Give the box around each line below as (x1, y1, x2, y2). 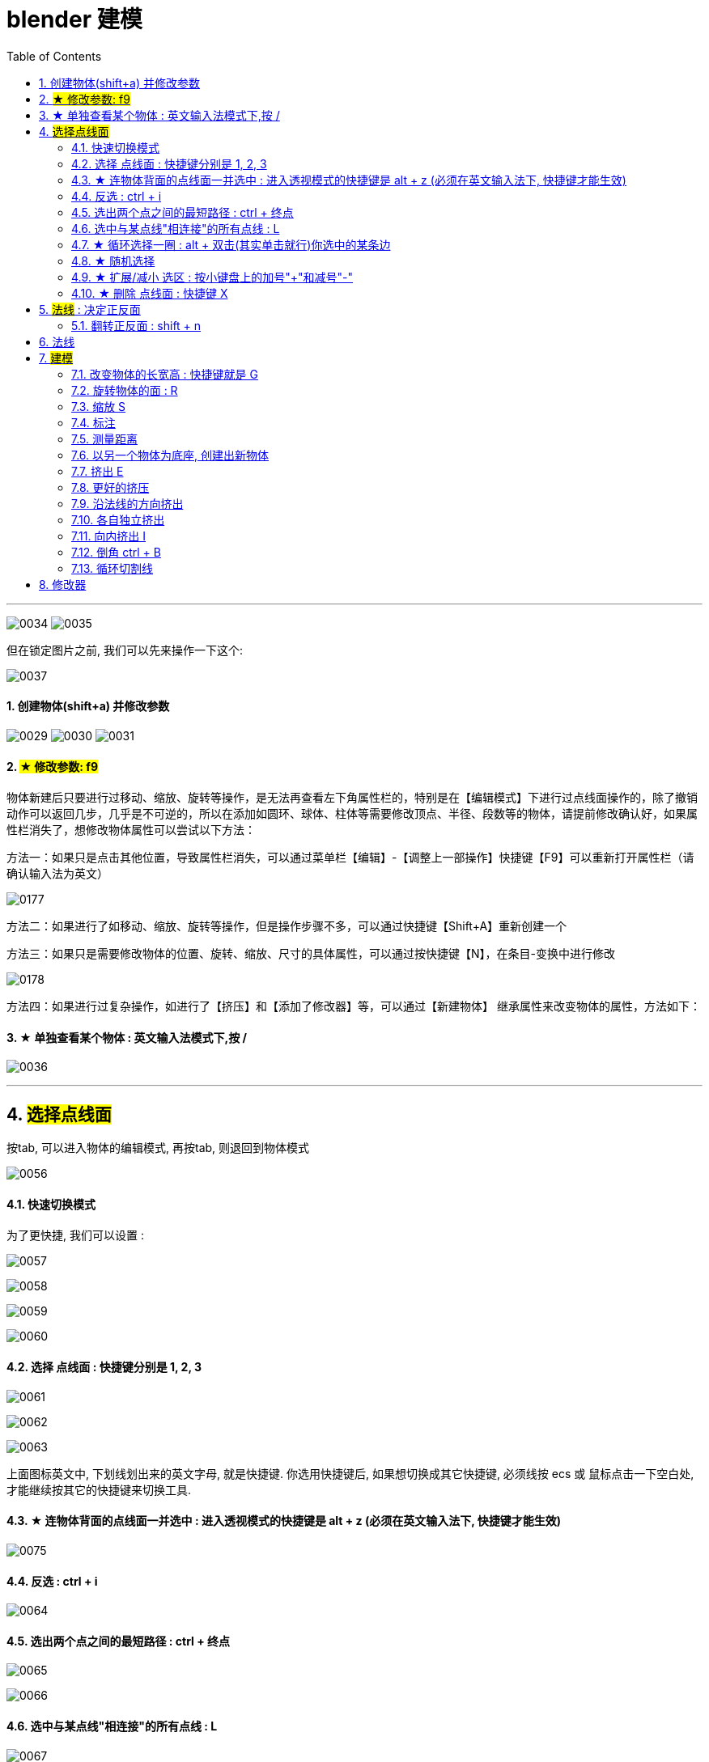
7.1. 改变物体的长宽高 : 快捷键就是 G (71, 366, 258, 381)
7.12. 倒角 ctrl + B (71, 544, 161, 559)
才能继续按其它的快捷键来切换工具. (6, 1482, 192, 1497)
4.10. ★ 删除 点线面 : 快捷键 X (71, 286, 228, 300)
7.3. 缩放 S (71, 399, 126, 413)
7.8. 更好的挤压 (71, 480, 150, 494)
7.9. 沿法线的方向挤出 (71, 496, 184, 510)
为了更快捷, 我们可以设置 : (6, 1228, 144, 1243)
